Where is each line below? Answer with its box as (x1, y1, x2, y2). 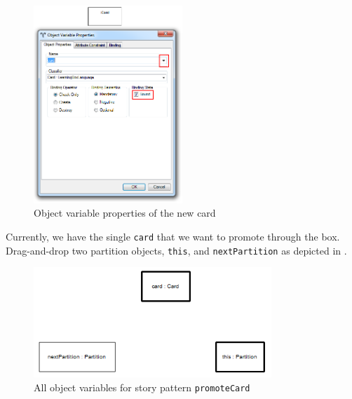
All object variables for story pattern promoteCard (34, 379, 250, 394)
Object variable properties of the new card (34, 205, 216, 220)
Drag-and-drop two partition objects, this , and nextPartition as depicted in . (6, 243, 347, 257)
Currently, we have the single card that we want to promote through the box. (6, 229, 340, 244)
